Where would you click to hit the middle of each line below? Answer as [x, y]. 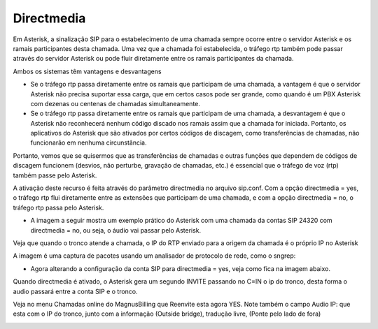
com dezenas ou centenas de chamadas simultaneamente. [115, 103]
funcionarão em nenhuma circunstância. [89, 142]
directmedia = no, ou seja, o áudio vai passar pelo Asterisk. [116, 230]
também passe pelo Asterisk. [55, 175]
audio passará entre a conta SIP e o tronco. [75, 291]
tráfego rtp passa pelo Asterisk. [58, 207]
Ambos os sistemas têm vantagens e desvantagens [87, 71]
